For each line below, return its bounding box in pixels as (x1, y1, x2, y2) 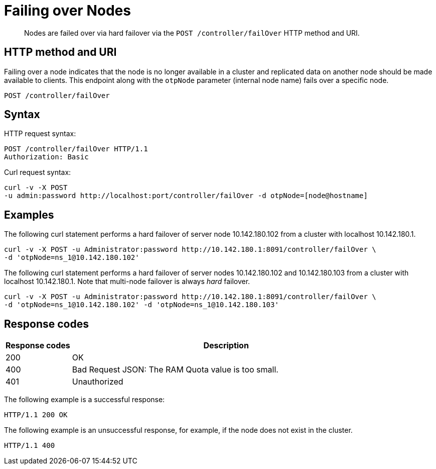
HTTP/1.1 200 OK (4, 411, 68, 419)
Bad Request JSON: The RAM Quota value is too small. (72, 364, 278, 375)
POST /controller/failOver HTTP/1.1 (4, 145, 148, 153)
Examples (4, 208, 54, 221)
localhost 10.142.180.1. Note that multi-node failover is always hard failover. (4, 277, 250, 286)
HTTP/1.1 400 (4, 441, 55, 450)
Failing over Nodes (4, 2, 131, 19)
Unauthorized (72, 377, 123, 387)
